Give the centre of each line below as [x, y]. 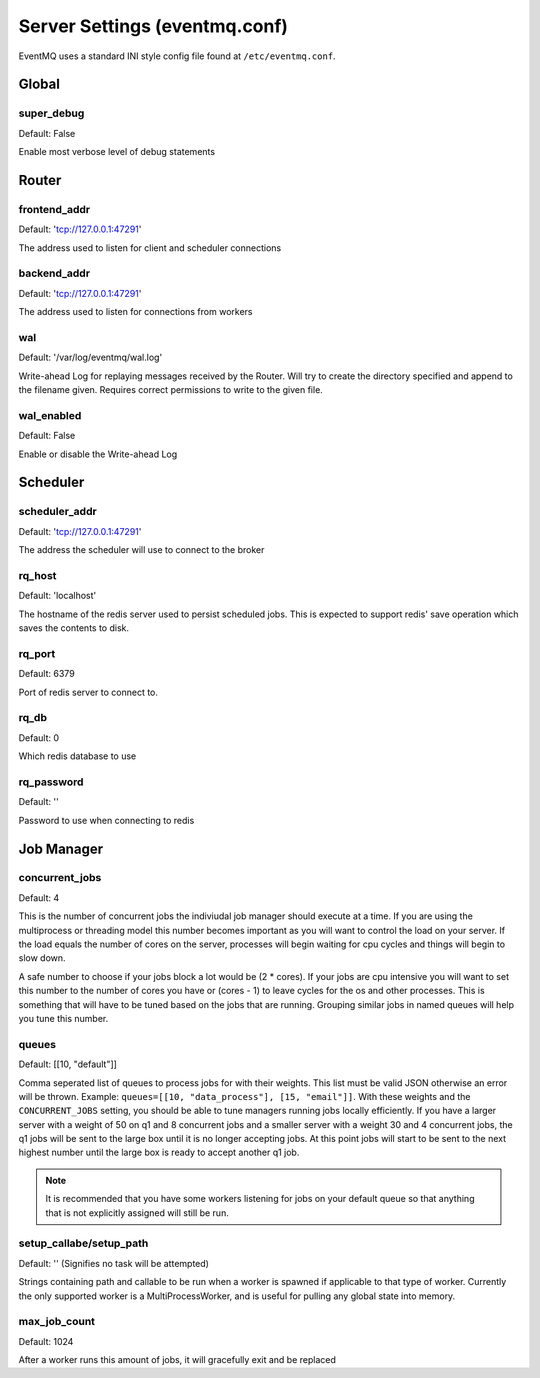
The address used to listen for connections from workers [135, 312]
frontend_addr [54, 209]
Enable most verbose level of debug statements [116, 152]
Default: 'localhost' [57, 596]
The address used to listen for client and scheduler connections [150, 247]
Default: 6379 [46, 674]
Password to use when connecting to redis [106, 820]
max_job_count [56, 1322]
